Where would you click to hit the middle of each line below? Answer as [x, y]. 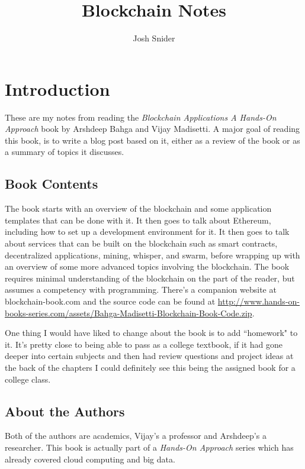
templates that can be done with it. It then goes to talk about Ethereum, [138, 220]
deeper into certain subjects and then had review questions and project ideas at [149, 356]
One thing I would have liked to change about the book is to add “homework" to [151, 333]
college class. [28, 379]
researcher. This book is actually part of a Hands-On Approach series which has [149, 447]
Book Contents [52, 184]
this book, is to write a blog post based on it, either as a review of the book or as [152, 140]
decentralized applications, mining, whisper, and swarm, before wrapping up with [152, 255]
